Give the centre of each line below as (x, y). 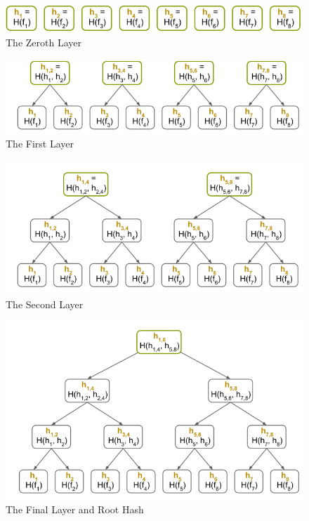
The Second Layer (45, 304)
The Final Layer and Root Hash (75, 509)
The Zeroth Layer (44, 42)
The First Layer (40, 144)
